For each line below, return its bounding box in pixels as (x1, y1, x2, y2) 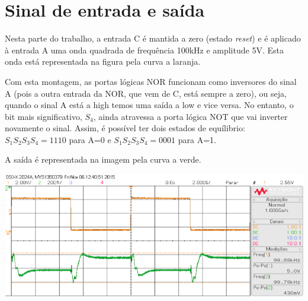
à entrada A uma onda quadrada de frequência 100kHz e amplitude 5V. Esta (5, 43, 284, 56)
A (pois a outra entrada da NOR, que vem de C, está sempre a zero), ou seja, (5, 87, 287, 99)
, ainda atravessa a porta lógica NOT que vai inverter (93, 110, 288, 122)
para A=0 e (69, 133, 111, 145)
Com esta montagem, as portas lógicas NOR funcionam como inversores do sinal (5, 75, 297, 87)
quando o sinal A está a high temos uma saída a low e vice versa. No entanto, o (5, 99, 294, 111)
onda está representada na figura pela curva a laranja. (5, 55, 201, 68)
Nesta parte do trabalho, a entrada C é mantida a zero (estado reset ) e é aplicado (5, 32, 301, 45)
